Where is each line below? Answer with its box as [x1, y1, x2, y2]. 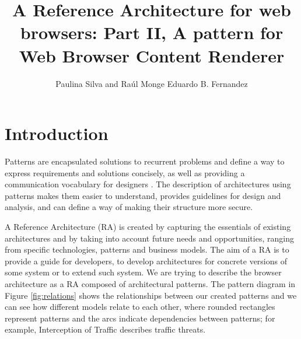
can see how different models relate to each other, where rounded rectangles [5, 300, 275, 313]
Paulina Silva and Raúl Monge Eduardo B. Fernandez [55, 77, 248, 89]
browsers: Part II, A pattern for [20, 20, 283, 44]
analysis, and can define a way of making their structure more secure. [5, 201, 253, 213]
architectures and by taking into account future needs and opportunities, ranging [5, 232, 294, 244]
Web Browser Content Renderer [19, 43, 285, 67]
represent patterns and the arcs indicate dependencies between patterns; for [5, 312, 275, 324]
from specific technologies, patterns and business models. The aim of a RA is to [5, 243, 289, 256]
